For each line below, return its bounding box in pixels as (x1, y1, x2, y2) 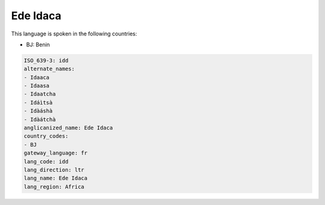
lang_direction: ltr (23, 167, 84, 173)
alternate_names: (23, 66, 75, 72)
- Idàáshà (23, 108, 53, 114)
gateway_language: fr (23, 150, 88, 156)
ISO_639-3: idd (23, 57, 69, 64)
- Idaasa (23, 82, 50, 90)
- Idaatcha (23, 91, 56, 97)
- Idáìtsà (23, 99, 53, 106)
